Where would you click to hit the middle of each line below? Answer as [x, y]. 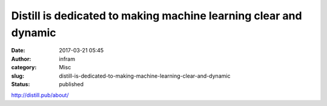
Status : [21, 84]
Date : [18, 51]
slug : [18, 76]
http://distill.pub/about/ [40, 95]
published [71, 84]
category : [24, 67]
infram [67, 59]
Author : [21, 59]
